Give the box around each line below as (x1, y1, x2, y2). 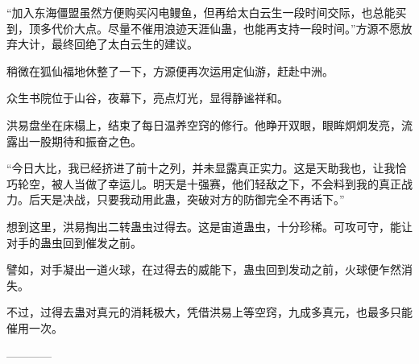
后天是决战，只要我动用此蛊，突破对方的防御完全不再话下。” (28, 191, 345, 208)
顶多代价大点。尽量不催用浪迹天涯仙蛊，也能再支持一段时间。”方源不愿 (28, 19, 401, 36)
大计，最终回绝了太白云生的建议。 (17, 35, 198, 52)
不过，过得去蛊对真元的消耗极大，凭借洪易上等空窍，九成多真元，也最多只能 (6, 304, 413, 321)
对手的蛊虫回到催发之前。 (6, 234, 142, 250)
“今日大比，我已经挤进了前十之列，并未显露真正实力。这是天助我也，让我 (6, 159, 396, 176)
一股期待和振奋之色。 (28, 132, 142, 149)
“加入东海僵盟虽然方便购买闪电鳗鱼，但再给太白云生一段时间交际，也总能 (6, 4, 396, 20)
